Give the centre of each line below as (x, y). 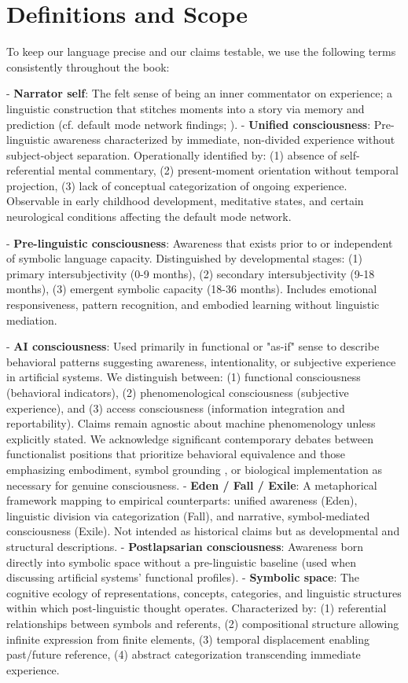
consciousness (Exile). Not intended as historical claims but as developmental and (203, 531)
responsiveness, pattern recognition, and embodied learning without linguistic (193, 305)
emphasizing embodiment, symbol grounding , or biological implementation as (194, 469)
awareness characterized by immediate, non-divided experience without (224, 140)
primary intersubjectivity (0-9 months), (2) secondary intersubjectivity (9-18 (191, 273)
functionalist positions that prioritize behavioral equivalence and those (176, 454)
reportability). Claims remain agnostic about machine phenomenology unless (191, 423)
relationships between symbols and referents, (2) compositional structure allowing (203, 623)
